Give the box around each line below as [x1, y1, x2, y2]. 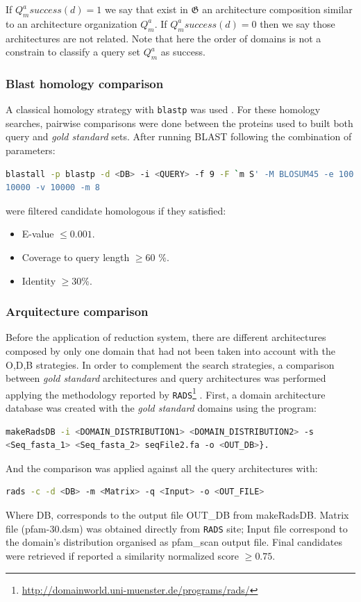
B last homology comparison [6, 74, 164, 92]
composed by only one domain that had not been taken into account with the [6, 344, 335, 358]
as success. [160, 44, 205, 59]
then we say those [260, 16, 335, 31]
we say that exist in [104, 2, 188, 16]
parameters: [6, 143, 56, 158]
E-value [22, 226, 54, 241]
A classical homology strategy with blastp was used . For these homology [6, 102, 321, 117]
